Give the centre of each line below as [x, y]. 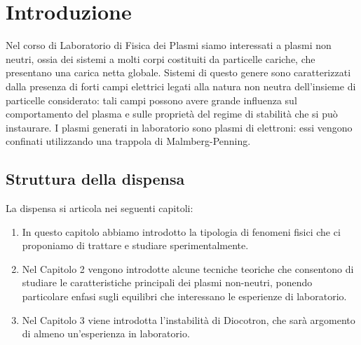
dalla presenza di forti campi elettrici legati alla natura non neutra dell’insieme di [181, 86]
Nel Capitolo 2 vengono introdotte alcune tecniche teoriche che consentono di [188, 268]
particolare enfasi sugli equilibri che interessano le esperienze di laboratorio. [184, 296]
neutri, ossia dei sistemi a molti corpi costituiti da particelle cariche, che [161, 58]
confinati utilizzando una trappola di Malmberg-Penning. [128, 141]
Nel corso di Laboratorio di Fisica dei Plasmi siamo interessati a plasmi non [169, 45]
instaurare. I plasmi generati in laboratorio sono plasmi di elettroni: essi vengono [179, 127]
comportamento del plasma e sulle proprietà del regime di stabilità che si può [172, 114]
